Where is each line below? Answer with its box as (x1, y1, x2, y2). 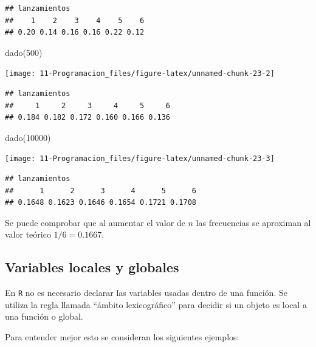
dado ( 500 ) (5, 46, 43, 58)
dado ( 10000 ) (5, 131, 51, 143)
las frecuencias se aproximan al (196, 216, 311, 228)
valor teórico (5, 228, 51, 241)
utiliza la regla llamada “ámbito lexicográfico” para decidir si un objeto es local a (5, 298, 307, 311)
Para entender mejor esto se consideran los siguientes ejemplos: (5, 331, 239, 343)
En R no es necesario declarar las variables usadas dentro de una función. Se (5, 286, 287, 299)
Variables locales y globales (5, 258, 179, 277)
